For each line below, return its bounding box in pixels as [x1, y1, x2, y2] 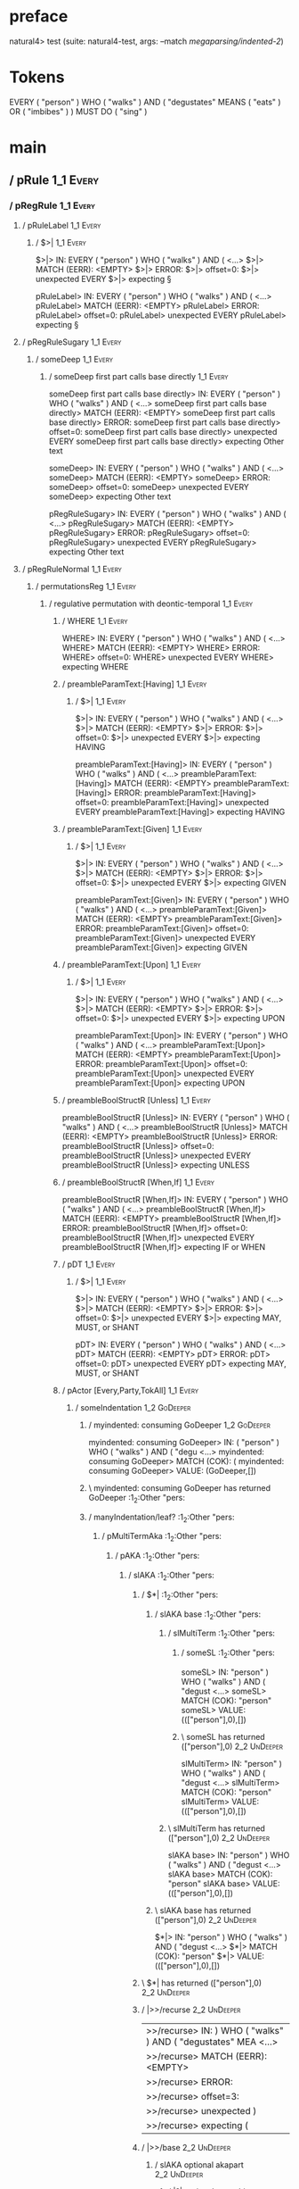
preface [9, 6, 69, 27]
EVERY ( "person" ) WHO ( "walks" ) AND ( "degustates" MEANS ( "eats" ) [9, 96, 282, 107]
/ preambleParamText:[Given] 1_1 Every [61, 823, 203, 834]
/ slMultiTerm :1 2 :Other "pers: [167, 1627, 276, 1641]
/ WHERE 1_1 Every [61, 615, 128, 626]
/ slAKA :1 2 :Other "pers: [128, 1569, 215, 1582]
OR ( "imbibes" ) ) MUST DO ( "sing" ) [9, 105, 148, 117]
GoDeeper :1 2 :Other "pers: [88, 1492, 185, 1505]
